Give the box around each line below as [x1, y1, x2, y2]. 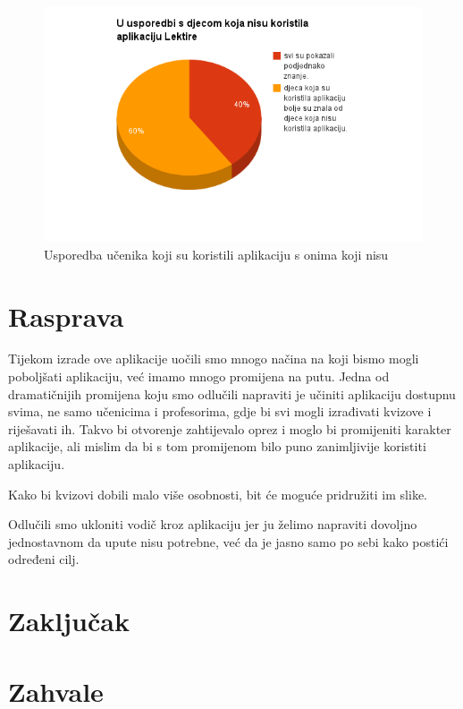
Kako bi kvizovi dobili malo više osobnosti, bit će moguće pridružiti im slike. [8, 484, 427, 503]
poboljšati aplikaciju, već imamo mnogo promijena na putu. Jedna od [8, 367, 390, 386]
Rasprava [8, 297, 124, 334]
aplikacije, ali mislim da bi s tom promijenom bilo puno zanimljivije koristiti [8, 437, 426, 456]
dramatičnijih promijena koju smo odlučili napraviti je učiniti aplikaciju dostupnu [8, 384, 456, 403]
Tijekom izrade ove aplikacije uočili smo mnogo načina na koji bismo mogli [8, 349, 419, 368]
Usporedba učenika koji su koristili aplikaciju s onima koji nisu [44, 244, 389, 263]
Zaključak [8, 602, 130, 639]
